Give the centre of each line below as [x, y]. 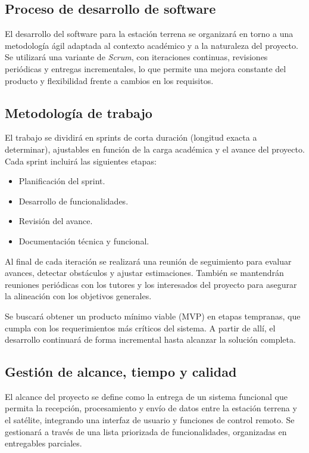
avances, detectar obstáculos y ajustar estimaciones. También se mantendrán [144, 273]
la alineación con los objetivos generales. [78, 296]
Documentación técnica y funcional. [84, 241]
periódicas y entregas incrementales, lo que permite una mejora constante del [146, 68]
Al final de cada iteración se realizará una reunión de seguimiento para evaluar [148, 261]
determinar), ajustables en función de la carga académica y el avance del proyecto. [155, 149]
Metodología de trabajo [79, 112]
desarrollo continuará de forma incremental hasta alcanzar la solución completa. [150, 339]
